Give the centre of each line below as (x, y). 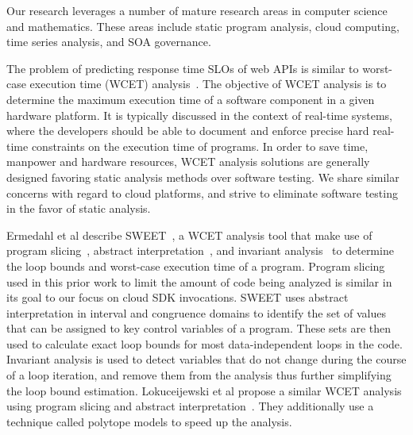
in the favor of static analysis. (79, 208)
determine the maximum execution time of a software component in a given (191, 99)
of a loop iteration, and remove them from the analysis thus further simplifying (199, 375)
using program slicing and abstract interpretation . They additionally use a (190, 406)
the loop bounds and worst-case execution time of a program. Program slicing (196, 266)
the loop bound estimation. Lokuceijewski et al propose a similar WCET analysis (204, 390)
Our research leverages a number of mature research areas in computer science (197, 10)
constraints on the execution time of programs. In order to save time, (200, 146)
